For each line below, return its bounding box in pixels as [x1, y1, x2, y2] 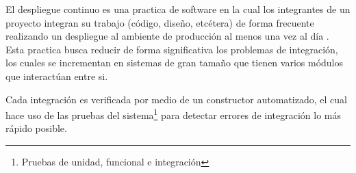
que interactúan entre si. [5, 68, 108, 83]
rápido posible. [5, 121, 67, 135]
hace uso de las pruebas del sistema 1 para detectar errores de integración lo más [5, 106, 341, 122]
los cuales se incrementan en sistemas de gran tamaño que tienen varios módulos [5, 55, 343, 70]
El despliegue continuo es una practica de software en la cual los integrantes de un [5, 2, 351, 16]
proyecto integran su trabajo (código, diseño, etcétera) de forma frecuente [5, 15, 314, 29]
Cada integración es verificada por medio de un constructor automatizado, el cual [5, 92, 347, 106]
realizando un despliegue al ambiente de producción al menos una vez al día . [5, 29, 329, 43]
